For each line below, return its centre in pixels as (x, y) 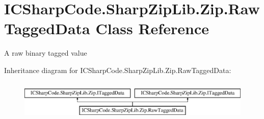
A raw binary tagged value (46, 53)
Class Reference (152, 28)
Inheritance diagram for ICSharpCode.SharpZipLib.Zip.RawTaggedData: (118, 70)
